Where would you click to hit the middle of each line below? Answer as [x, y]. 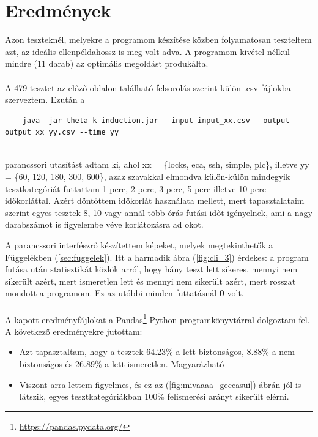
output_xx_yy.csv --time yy [62, 133]
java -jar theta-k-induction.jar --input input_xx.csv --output [156, 120]
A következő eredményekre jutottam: [74, 331]
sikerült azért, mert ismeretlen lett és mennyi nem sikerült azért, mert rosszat [150, 281]
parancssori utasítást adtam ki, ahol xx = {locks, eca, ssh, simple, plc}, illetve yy [157, 164]
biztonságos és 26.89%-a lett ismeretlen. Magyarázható [122, 364]
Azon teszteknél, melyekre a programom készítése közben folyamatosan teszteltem [158, 39]
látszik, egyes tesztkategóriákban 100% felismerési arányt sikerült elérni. [154, 396]
